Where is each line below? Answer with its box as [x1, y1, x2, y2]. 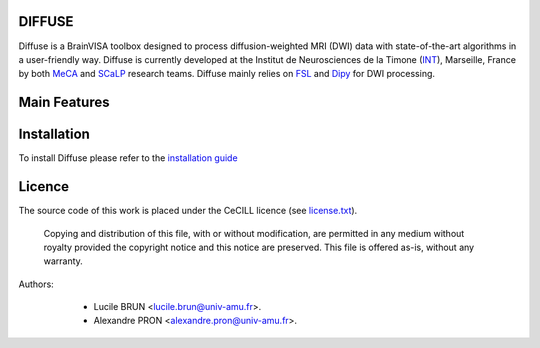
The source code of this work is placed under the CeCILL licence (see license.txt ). [18, 205, 358, 217]
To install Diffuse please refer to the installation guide [18, 152, 239, 164]
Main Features [18, 94, 110, 111]
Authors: [18, 278, 54, 290]
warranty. [43, 255, 84, 267]
